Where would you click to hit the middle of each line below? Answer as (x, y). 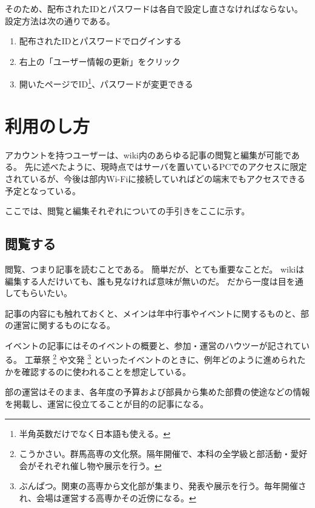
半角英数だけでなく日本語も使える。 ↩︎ (95, 433)
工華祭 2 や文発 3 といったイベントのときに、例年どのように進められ (161, 359)
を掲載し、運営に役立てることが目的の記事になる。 (107, 403)
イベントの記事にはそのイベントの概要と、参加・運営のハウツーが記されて (153, 345)
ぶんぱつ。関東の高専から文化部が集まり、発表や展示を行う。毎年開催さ (163, 486)
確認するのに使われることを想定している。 (106, 371)
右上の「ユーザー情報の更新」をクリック (100, 61)
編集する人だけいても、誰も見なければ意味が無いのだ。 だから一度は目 (146, 281)
